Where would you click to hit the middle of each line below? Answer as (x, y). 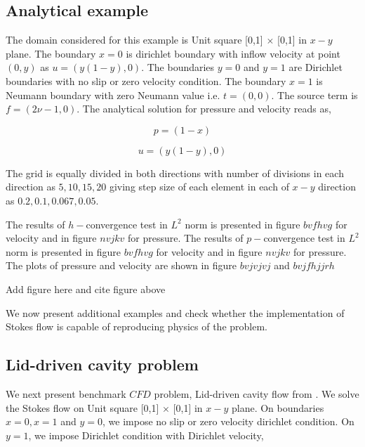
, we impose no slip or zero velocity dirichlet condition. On (228, 421)
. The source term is (314, 95)
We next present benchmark (66, 393)
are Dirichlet (316, 67)
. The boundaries (178, 67)
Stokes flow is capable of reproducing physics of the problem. (137, 326)
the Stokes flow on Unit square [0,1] (82, 407)
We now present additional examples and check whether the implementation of (175, 312)
